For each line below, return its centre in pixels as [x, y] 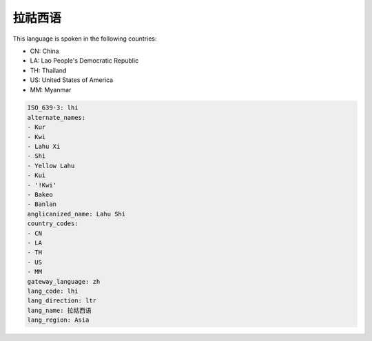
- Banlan [42, 204]
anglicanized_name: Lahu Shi [76, 214]
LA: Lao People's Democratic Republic [84, 61]
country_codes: [53, 224]
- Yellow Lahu [51, 166]
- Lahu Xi [44, 147]
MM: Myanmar [51, 90]
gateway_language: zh [64, 281]
